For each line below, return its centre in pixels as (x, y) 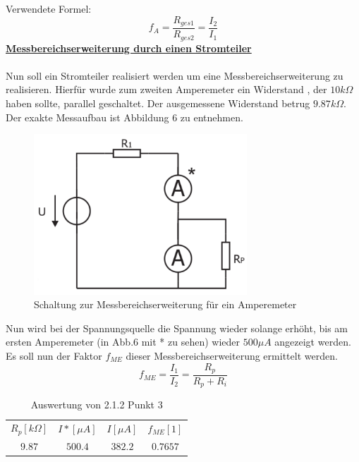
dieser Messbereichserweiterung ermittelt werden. (232, 355)
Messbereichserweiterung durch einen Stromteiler (129, 48)
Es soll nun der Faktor (54, 355)
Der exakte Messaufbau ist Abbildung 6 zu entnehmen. (124, 117)
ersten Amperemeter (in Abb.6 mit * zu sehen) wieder (123, 342)
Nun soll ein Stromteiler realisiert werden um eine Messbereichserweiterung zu (175, 75)
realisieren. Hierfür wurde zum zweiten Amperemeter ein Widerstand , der (166, 89)
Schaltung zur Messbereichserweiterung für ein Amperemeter (165, 304)
